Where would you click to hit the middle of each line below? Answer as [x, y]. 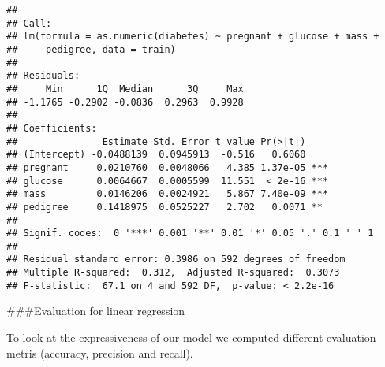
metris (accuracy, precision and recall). [100, 352]
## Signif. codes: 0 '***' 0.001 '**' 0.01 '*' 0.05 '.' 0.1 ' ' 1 [190, 234]
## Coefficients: [52, 128]
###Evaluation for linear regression [96, 311]
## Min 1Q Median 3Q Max [125, 89]
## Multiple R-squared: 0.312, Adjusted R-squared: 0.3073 [173, 273]
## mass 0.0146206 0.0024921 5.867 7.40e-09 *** [168, 194]
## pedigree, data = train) [91, 49]
